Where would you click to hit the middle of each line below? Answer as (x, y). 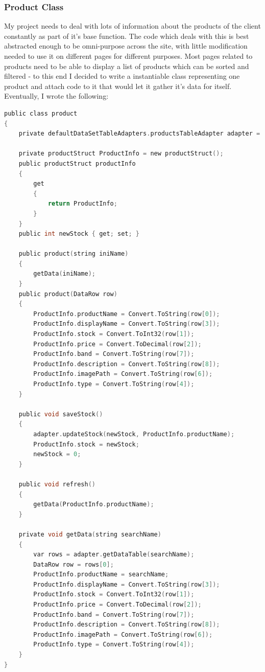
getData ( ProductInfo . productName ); (94, 505)
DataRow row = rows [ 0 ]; (74, 564)
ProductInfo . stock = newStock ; (86, 444)
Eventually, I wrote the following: (56, 96)
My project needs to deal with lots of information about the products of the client (132, 26)
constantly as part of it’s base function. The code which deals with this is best (127, 36)
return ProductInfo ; (82, 204)
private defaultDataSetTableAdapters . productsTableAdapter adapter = (139, 134)
